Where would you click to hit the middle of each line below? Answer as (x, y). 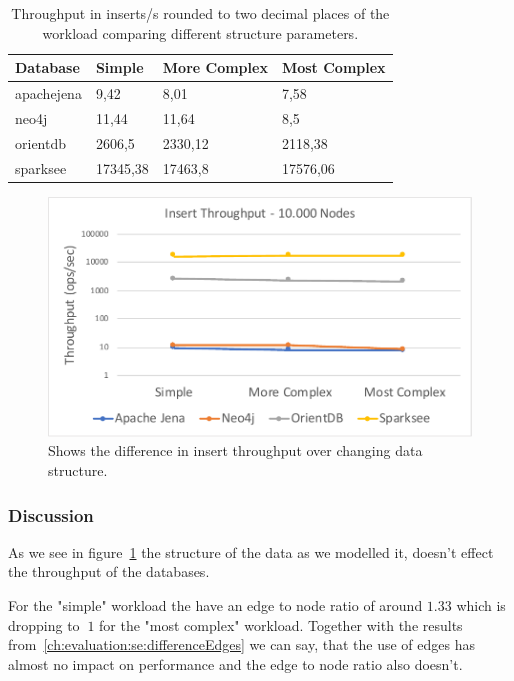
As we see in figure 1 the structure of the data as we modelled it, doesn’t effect (251, 551)
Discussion (51, 514)
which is (481, 605)
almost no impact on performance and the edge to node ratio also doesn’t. (235, 663)
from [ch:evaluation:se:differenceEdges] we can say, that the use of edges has (241, 644)
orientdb (41, 142)
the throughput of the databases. (109, 571)
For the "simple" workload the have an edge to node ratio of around (215, 605)
